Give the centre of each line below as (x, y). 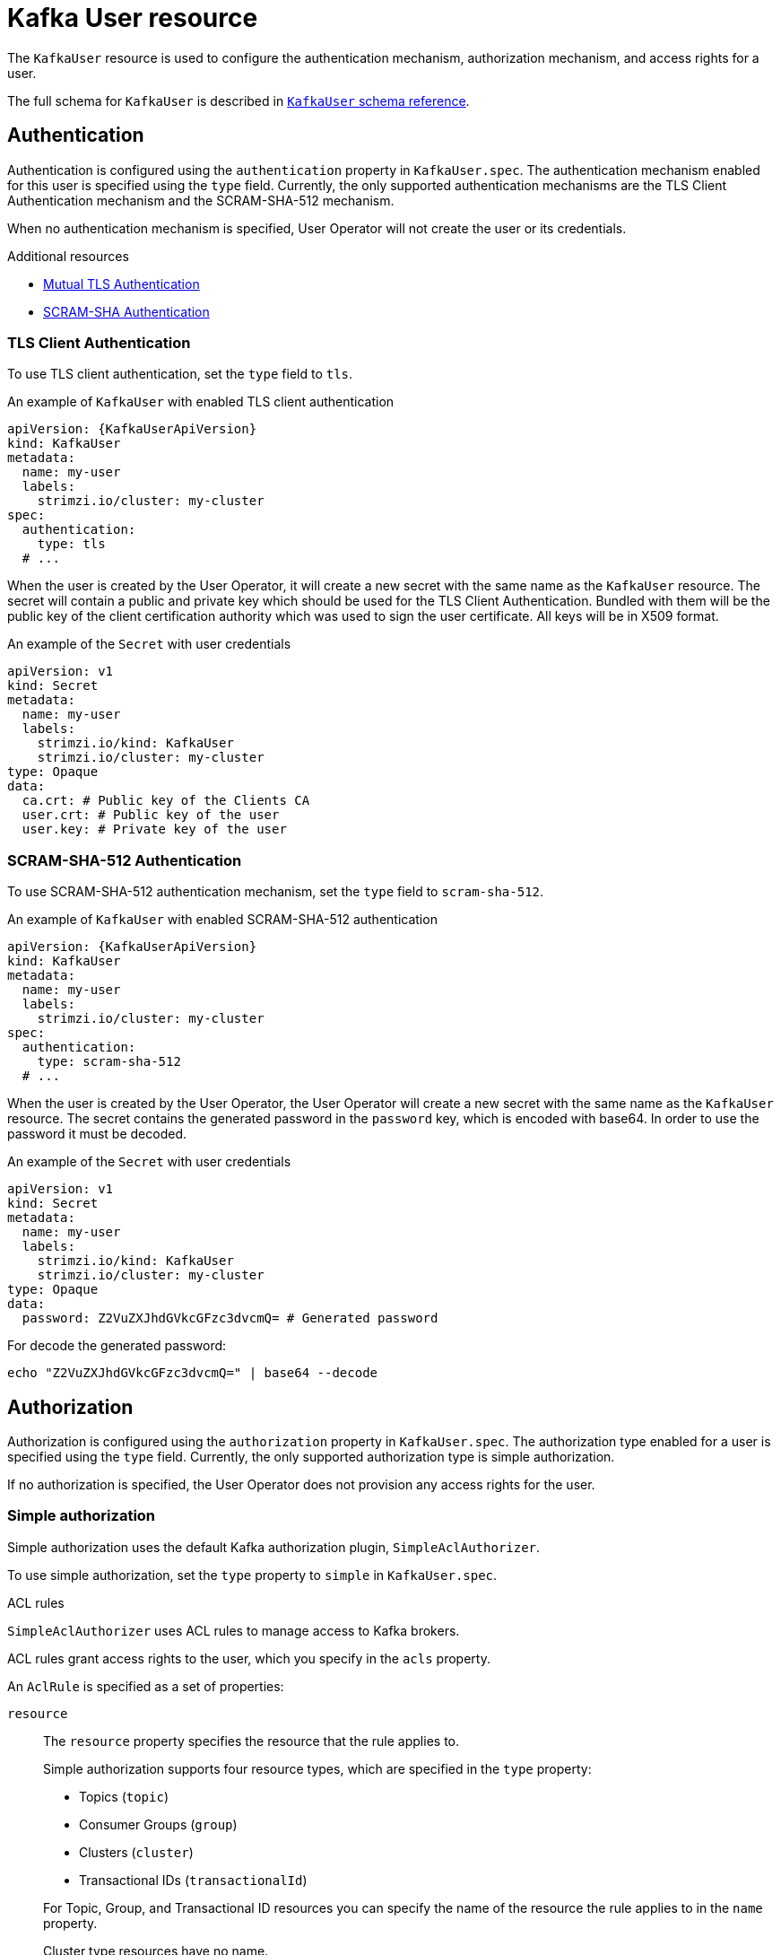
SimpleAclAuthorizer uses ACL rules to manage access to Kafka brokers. (234, 1630)
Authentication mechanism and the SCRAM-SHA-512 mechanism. (201, 200)
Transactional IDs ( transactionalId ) (193, 1880)
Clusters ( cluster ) (136, 1852)
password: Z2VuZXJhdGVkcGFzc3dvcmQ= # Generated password (230, 1318)
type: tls (71, 544)
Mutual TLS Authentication (121, 284)
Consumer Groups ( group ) (158, 1824)
